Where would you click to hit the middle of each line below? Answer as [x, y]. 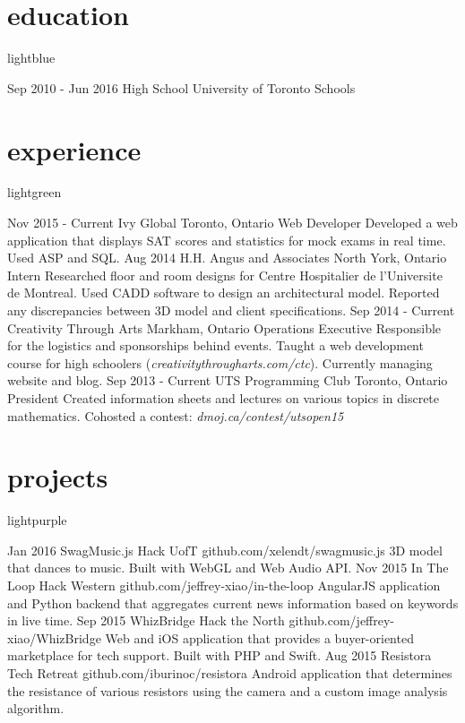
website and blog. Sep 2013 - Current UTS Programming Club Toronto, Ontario [228, 380]
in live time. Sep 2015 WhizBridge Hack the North [146, 620]
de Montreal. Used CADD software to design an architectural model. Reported [224, 293]
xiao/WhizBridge [54, 637]
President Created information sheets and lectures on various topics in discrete [224, 397]
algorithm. [36, 708]
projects [58, 477]
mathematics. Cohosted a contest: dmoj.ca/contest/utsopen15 [176, 415]
